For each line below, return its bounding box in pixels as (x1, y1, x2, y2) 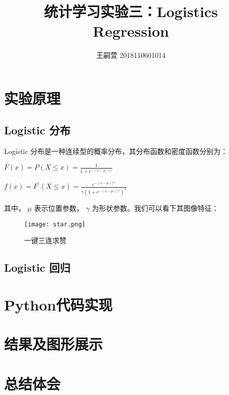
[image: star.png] (24, 220, 86, 228)
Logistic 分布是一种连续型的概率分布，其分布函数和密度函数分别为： (4, 146, 228, 156)
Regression (93, 21, 169, 41)
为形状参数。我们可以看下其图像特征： (92, 202, 219, 213)
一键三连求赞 (24, 235, 66, 246)
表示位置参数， (34, 202, 84, 213)
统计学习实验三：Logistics (44, 1, 218, 22)
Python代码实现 (4, 294, 113, 314)
